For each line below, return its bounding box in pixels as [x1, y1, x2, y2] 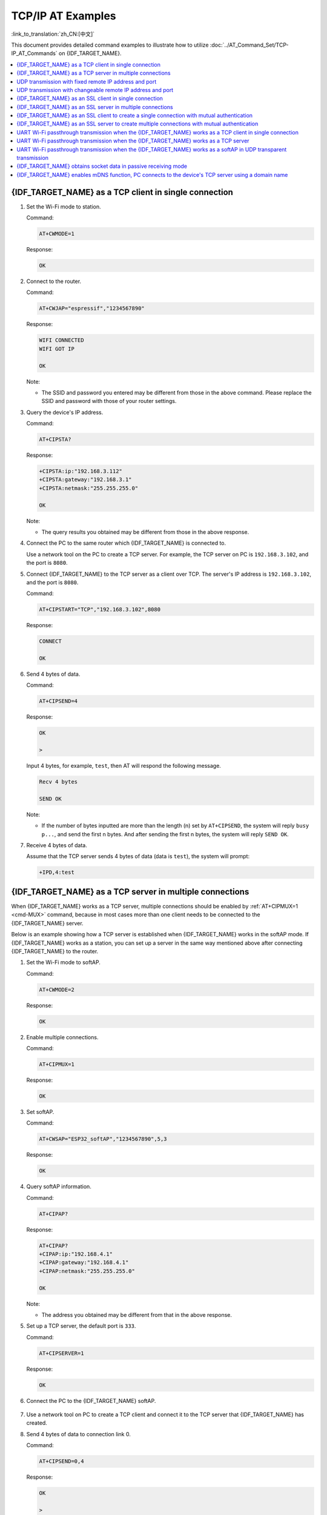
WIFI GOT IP [39, 345, 75, 352]
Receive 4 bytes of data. [26, 842, 87, 849]
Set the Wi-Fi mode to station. [26, 203, 101, 210]
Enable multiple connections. [26, 1033, 99, 1041]
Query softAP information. [26, 1183, 92, 1190]
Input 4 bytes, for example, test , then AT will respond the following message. [26, 762, 221, 770]
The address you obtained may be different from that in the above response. [41, 1311, 233, 1318]
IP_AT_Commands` [11, 50, 58, 57]
